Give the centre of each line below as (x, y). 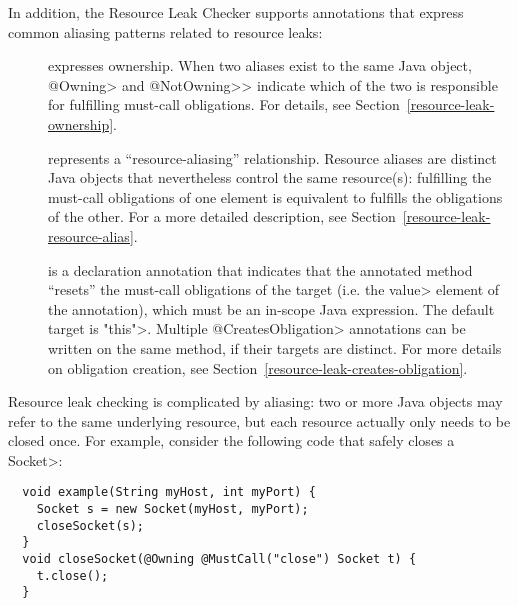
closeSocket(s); (90, 525)
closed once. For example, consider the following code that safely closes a (231, 440)
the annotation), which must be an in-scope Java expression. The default (271, 308)
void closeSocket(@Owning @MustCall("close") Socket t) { (219, 559)
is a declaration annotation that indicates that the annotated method (260, 269)
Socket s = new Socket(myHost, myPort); (172, 509)
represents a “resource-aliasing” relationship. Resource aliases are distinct (272, 157)
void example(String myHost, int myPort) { (169, 492)
